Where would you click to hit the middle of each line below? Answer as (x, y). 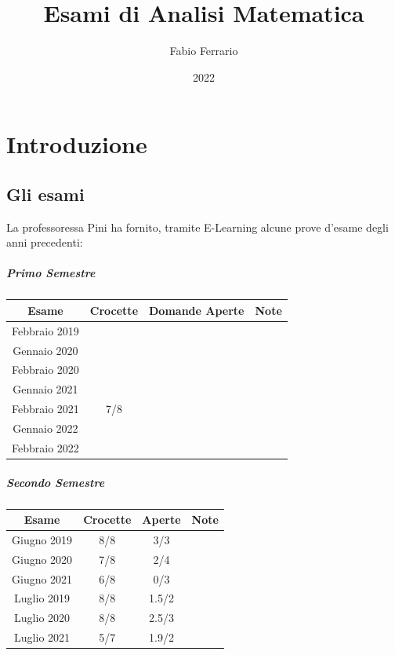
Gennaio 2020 (45, 350)
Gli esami (45, 194)
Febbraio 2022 (45, 447)
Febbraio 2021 (45, 409)
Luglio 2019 (42, 598)
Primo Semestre (51, 273)
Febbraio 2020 (45, 370)
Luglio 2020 (42, 618)
